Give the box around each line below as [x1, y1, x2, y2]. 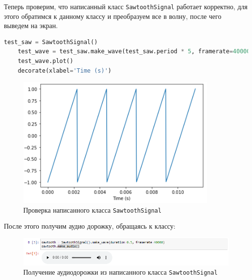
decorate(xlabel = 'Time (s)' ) [17, 67, 111, 74]
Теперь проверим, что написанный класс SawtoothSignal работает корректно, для [4, 1, 248, 11]
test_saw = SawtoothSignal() [4, 38, 98, 46]
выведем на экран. [4, 20, 58, 31]
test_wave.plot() [17, 58, 74, 65]
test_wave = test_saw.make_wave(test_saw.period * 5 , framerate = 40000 [17, 48, 251, 55]
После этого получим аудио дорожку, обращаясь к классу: [4, 221, 176, 231]
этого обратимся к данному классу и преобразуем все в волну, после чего [4, 11, 221, 21]
